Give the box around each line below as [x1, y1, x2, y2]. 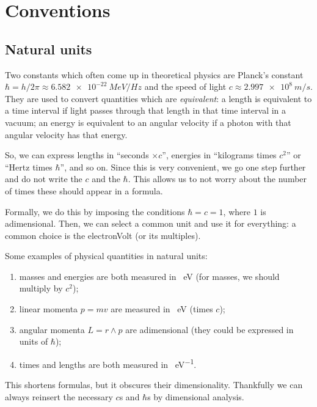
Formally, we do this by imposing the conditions [5, 205, 185, 218]
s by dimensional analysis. [147, 390, 244, 403]
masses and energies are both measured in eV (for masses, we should [19, 269, 280, 282]
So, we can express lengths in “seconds [5, 148, 149, 161]
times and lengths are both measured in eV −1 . [19, 356, 197, 370]
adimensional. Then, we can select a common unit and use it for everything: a [5, 217, 296, 230]
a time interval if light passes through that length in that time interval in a [5, 104, 286, 117]
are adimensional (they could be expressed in [125, 323, 294, 335]
